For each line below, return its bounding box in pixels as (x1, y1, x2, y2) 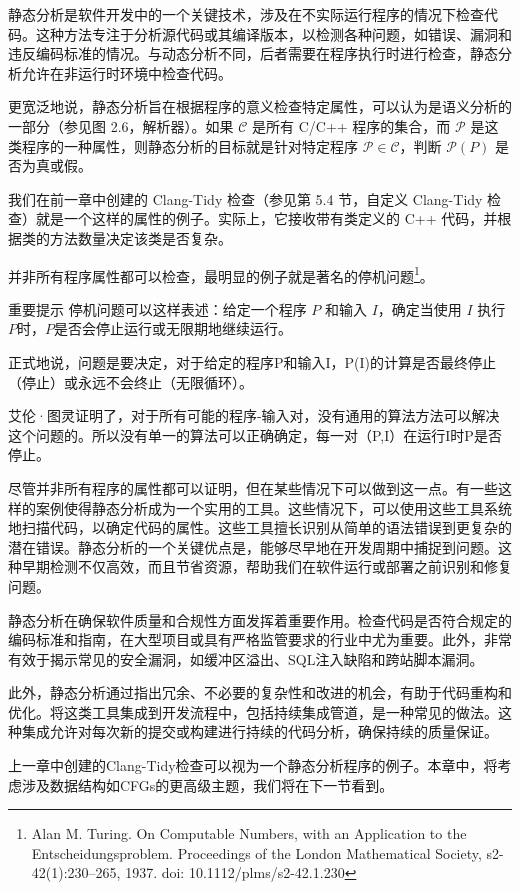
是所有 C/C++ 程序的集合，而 (252, 115, 451, 136)
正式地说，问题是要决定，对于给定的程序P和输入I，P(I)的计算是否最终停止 (8, 351, 497, 372)
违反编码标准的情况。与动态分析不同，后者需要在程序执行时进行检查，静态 (8, 43, 498, 64)
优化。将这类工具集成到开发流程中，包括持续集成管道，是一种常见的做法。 (8, 701, 498, 722)
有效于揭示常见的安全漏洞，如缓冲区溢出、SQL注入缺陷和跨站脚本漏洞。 (8, 648, 484, 669)
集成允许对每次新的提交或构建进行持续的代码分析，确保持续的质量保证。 (21, 721, 498, 742)
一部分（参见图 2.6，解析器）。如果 (8, 115, 234, 136)
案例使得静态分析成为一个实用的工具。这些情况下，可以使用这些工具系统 (35, 497, 512, 518)
